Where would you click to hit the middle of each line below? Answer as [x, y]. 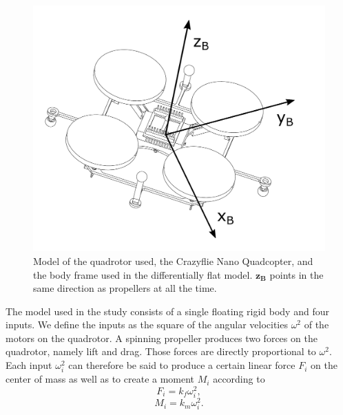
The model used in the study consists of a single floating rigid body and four [167, 311]
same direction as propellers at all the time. [125, 288]
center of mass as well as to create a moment [100, 379]
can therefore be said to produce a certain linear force [182, 365]
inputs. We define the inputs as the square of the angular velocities [147, 324]
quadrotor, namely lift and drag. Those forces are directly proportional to [161, 351]
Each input [29, 365]
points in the [297, 274]
